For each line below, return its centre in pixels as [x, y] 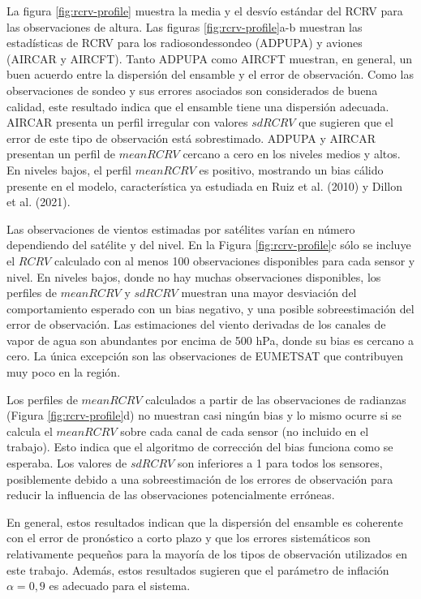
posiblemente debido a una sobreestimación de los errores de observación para [200, 478]
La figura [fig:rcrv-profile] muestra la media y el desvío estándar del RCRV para [205, 11]
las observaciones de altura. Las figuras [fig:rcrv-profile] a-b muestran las [185, 26]
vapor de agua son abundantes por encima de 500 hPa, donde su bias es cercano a [210, 340]
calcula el [30, 431]
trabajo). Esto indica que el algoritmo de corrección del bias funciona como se [200, 447]
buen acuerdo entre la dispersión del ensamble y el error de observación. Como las [210, 74]
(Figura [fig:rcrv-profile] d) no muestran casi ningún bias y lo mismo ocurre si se [204, 415]
